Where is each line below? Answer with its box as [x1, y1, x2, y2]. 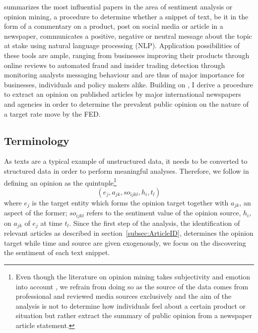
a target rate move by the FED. [4, 108, 101, 119]
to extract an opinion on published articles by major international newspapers [4, 89, 241, 99]
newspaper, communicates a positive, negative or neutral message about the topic [4, 30, 252, 41]
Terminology [4, 133, 69, 148]
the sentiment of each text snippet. [4, 247, 110, 258]
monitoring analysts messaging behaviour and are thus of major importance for [4, 69, 245, 80]
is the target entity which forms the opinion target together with [32, 197, 229, 207]
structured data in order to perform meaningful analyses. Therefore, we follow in [4, 165, 249, 176]
